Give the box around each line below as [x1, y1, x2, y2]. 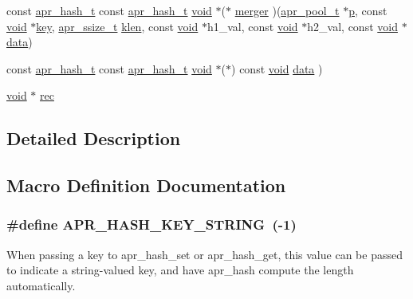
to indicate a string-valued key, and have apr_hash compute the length [6, 262, 354, 278]
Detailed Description [6, 126, 181, 151]
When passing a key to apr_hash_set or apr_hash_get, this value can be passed [6, 246, 403, 262]
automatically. [6, 277, 76, 293]
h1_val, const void [206, 18, 298, 34]
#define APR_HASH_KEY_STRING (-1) [6, 214, 297, 234]
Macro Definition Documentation [6, 173, 286, 198]
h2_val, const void [307, 18, 398, 34]
